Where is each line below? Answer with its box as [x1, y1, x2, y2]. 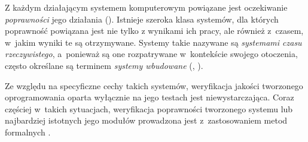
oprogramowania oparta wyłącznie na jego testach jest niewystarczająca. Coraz [5, 91, 294, 103]
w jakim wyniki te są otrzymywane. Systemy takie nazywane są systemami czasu [5, 36, 302, 48]
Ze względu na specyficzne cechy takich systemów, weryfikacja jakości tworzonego [5, 79, 303, 91]
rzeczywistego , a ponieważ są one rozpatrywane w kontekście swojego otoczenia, [5, 48, 298, 60]
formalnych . [5, 125, 51, 138]
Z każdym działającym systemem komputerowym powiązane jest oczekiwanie [5, 1, 288, 13]
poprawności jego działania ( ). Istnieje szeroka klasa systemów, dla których [5, 12, 279, 25]
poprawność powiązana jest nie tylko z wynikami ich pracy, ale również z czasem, [5, 24, 304, 37]
